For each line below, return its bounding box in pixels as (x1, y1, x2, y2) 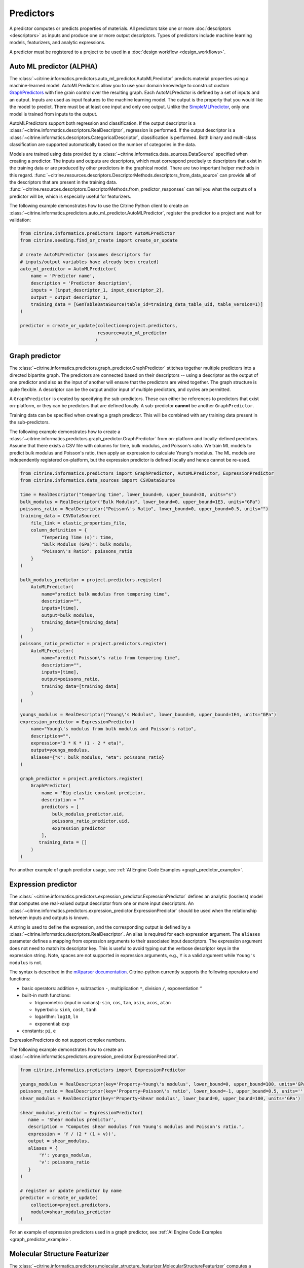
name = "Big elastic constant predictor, (41, 790, 146, 796)
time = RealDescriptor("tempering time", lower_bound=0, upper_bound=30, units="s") (20, 492, 237, 498)
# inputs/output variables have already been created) (20, 259, 159, 265)
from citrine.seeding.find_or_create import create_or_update (20, 237, 178, 243)
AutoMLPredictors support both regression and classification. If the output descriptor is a (9, 120, 196, 126)
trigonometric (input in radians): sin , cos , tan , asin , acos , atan (34, 999, 171, 1005)
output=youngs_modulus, (30, 747, 90, 753)
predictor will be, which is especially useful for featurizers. (9, 193, 132, 199)
